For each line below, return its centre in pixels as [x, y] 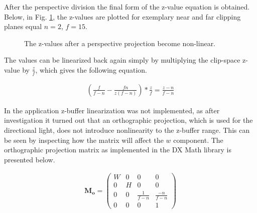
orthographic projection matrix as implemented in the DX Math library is [118, 150]
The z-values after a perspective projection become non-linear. [120, 43]
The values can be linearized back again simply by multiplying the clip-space [122, 60]
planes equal [23, 26]
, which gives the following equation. [91, 69]
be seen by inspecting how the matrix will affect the [84, 140]
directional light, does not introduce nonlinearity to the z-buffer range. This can [127, 130]
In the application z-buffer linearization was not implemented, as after [112, 110]
